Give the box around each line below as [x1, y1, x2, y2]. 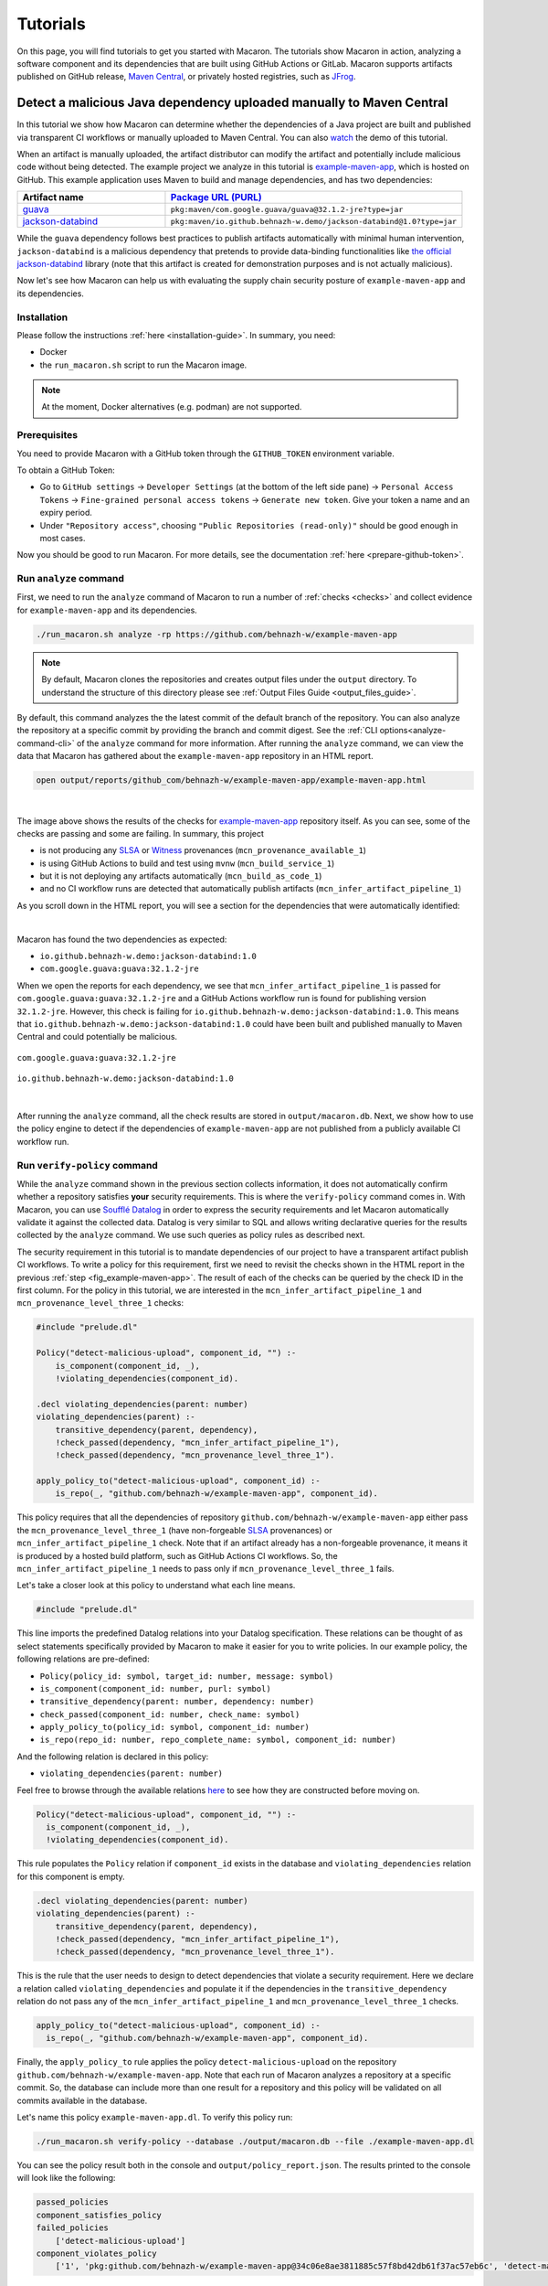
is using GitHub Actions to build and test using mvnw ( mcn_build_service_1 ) [39, 858, 335, 869]
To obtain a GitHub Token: [16, 465, 115, 475]
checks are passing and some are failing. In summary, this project [16, 828, 265, 839]
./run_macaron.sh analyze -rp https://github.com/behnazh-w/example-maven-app [36, 629, 397, 639]
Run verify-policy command [16, 1159, 159, 1171]
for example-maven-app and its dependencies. [16, 604, 198, 615]
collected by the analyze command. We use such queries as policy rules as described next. [16, 1230, 365, 1241]
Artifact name [22, 191, 84, 204]
